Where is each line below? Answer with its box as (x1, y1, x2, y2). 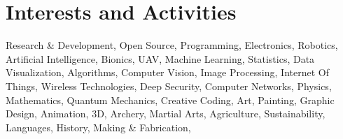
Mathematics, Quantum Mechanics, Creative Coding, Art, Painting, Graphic (6, 92, 335, 107)
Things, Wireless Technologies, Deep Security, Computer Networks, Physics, (6, 78, 332, 93)
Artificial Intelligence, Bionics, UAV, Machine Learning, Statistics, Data (6, 51, 315, 66)
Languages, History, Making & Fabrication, (6, 119, 191, 134)
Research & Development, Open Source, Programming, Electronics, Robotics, (6, 38, 338, 52)
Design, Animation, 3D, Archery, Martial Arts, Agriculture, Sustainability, (6, 106, 325, 121)
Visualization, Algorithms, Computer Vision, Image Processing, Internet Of (6, 65, 329, 80)
